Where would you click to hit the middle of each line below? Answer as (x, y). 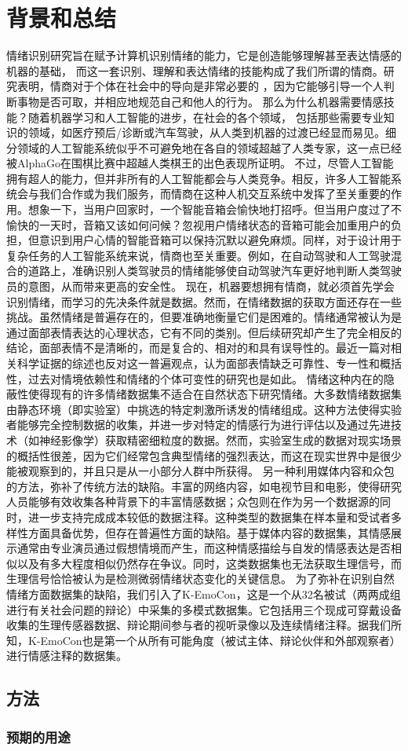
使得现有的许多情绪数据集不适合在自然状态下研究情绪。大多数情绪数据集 (215, 394)
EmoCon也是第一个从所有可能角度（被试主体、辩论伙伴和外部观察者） (220, 640)
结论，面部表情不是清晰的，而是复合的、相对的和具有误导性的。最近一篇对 (199, 348)
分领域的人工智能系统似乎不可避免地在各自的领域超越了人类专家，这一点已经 (204, 147)
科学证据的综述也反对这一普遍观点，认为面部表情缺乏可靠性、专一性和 (198, 363)
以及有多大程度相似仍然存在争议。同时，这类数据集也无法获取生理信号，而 (209, 563)
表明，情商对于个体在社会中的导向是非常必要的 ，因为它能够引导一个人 (200, 86)
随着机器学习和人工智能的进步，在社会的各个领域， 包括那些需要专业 (206, 117)
